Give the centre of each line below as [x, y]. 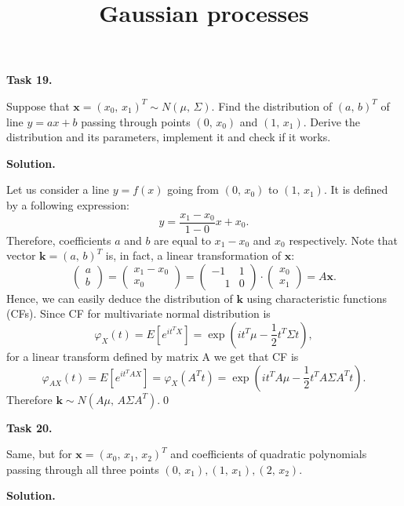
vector [21, 255]
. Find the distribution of [272, 106]
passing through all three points [83, 469]
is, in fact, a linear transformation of [193, 255]
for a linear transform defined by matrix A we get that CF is [153, 356]
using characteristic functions [317, 298]
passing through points [136, 121]
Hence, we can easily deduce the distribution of [120, 298]
